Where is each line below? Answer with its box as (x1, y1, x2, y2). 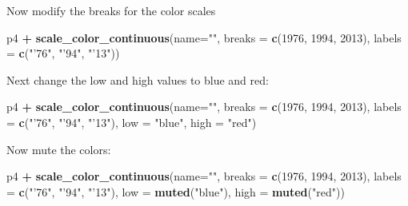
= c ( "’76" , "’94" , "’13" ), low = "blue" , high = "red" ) (6, 113, 257, 130)
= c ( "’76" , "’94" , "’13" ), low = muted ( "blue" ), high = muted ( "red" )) (6, 183, 345, 200)
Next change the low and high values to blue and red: (6, 71, 269, 88)
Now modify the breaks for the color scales (6, 2, 216, 18)
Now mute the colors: (6, 141, 111, 157)
